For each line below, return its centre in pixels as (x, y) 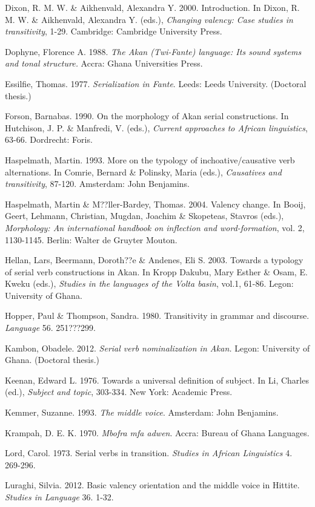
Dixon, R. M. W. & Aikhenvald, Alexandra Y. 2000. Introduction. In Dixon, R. (152, 7)
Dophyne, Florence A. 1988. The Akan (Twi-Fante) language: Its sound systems (153, 51)
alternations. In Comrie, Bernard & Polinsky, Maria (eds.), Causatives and (143, 172)
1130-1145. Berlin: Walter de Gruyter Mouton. (91, 239)
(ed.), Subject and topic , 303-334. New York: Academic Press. (119, 392)
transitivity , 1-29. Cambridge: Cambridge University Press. (114, 31)
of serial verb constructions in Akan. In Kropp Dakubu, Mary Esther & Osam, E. (156, 271)
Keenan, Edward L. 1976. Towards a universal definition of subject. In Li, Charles (157, 380)
